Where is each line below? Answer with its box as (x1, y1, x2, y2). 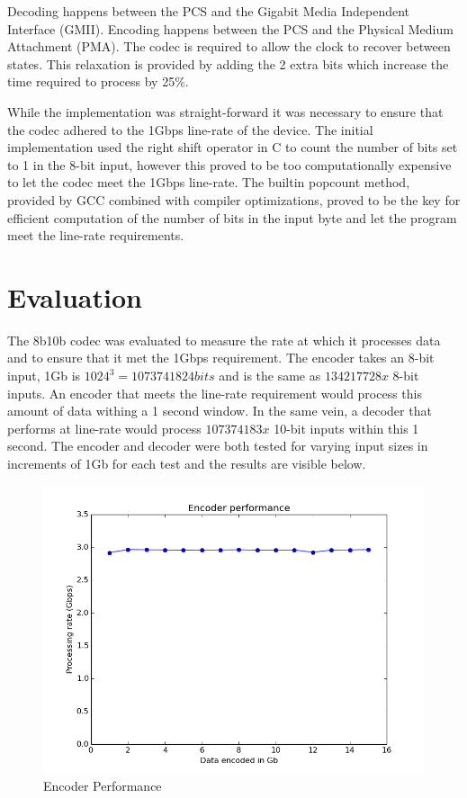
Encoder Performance (43, 776, 162, 794)
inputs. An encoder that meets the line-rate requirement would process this (7, 383, 423, 402)
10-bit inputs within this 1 (274, 418, 419, 437)
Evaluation (7, 278, 142, 315)
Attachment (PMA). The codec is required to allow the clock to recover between (7, 37, 451, 56)
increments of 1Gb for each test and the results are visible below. (7, 454, 366, 472)
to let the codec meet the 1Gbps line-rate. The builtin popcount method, (7, 173, 410, 192)
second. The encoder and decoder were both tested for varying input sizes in (7, 436, 428, 455)
